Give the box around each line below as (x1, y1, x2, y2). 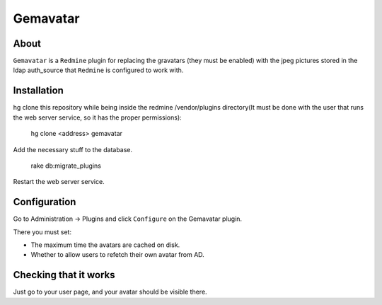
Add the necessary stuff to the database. (13, 145, 133, 154)
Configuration (13, 196, 76, 208)
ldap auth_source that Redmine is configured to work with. (13, 66, 184, 74)
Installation (13, 85, 64, 97)
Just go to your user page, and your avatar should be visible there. (13, 287, 208, 297)
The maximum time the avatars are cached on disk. (30, 241, 180, 249)
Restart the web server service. (13, 178, 105, 186)
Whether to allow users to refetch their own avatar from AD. (30, 251, 204, 259)
